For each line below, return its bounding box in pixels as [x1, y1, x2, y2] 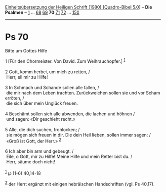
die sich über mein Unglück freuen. [6, 100, 78, 106]
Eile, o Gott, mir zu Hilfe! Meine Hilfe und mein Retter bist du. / [6, 153, 132, 160]
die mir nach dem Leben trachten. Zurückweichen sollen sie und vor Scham [6, 90, 161, 96]
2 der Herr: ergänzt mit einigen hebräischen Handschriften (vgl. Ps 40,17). [5, 180, 155, 187]
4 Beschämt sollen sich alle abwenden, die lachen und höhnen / [5, 111, 135, 117]
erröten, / [5, 95, 24, 101]
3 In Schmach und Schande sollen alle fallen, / [5, 84, 100, 91]
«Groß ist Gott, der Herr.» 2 [6, 137, 62, 144]
